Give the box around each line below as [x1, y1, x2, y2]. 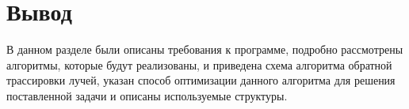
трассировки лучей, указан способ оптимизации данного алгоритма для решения [6, 72, 396, 88]
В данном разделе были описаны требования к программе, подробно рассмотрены [6, 41, 403, 58]
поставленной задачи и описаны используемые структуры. [6, 87, 288, 103]
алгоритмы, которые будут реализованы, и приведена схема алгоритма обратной [6, 56, 392, 73]
